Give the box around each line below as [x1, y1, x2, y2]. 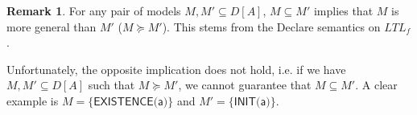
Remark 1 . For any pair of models [6, 2, 181, 18]
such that [88, 76, 135, 93]
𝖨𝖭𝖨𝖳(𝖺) [233, 96, 270, 108]
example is [6, 92, 59, 109]
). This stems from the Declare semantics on [162, 18, 381, 35]
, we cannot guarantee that [178, 76, 312, 93]
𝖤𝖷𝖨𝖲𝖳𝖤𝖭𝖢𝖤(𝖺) [93, 96, 168, 108]
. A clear [355, 76, 398, 93]
